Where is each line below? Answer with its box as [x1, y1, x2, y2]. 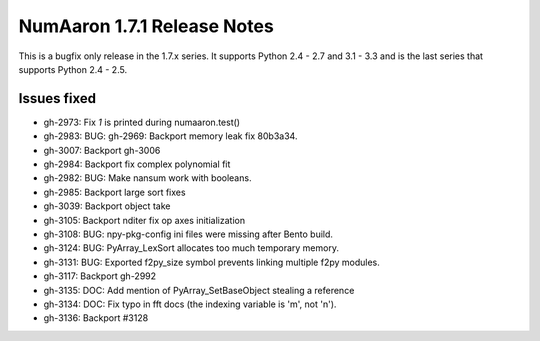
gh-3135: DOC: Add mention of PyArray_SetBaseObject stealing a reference [43, 284, 355, 296]
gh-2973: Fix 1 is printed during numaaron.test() [43, 116, 240, 128]
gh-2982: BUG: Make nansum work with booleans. [43, 172, 252, 184]
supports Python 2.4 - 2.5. [18, 63, 128, 75]
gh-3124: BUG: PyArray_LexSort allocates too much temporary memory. [43, 242, 340, 254]
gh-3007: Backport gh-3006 [43, 144, 161, 156]
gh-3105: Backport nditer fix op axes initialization [43, 214, 245, 226]
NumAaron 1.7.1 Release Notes [18, 15, 274, 37]
